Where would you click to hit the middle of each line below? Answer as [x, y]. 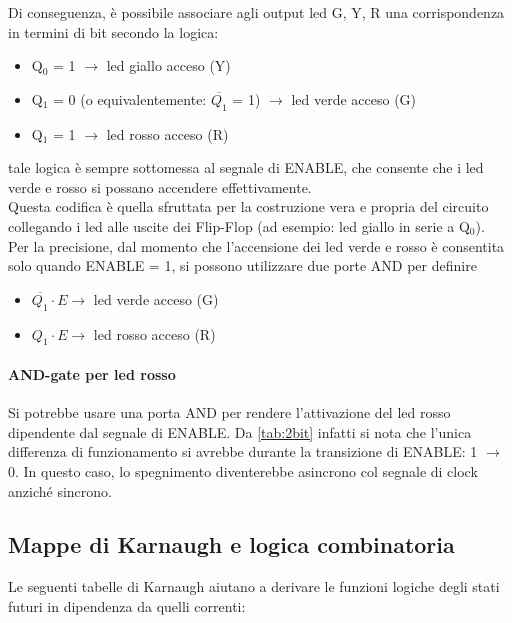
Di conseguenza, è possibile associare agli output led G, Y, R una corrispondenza [256, 12]
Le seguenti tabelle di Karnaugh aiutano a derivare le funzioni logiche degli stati [254, 586]
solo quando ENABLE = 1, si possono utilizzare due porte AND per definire [242, 265]
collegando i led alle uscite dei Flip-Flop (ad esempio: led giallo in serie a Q [239, 225]
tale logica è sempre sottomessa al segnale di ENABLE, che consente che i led [246, 167]
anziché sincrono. [60, 490]
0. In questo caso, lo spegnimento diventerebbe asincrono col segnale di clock [243, 470]
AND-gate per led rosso [92, 373]
